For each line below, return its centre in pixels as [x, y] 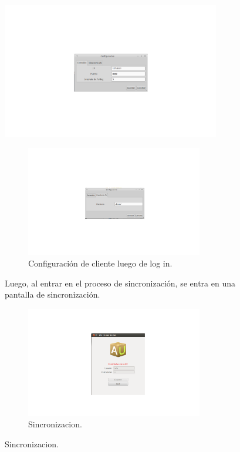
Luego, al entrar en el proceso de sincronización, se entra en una [120, 283]
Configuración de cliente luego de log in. [100, 263]
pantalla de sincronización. [53, 294]
